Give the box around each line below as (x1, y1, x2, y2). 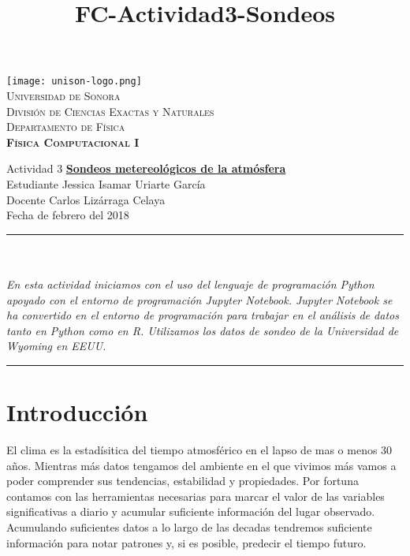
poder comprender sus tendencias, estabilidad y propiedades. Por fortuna (6, 472, 359, 489)
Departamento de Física (6, 118, 125, 135)
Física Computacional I (6, 133, 140, 150)
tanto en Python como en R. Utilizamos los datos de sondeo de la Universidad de (6, 322, 399, 338)
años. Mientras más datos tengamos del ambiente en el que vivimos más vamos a (6, 457, 397, 473)
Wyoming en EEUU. (6, 338, 106, 354)
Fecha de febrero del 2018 (6, 207, 129, 223)
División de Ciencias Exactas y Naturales (6, 103, 214, 119)
